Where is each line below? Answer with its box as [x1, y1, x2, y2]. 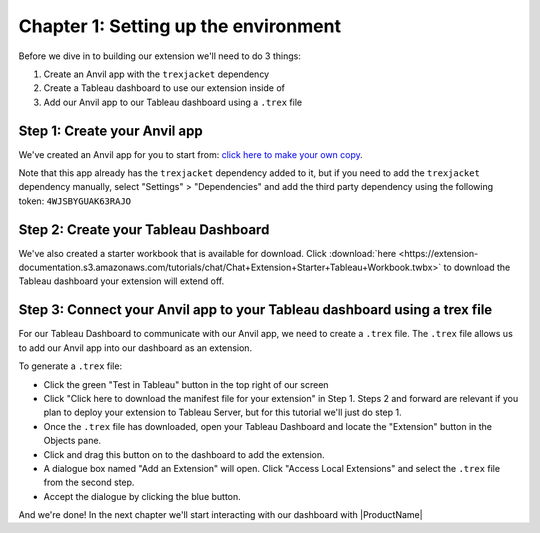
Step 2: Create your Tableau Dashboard [18, 221, 270, 238]
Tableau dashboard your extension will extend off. [18, 275, 225, 287]
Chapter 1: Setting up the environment [18, 15, 342, 37]
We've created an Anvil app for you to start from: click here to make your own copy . [18, 148, 364, 160]
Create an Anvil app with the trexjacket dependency [43, 68, 270, 80]
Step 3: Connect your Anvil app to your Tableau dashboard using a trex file [18, 301, 493, 319]
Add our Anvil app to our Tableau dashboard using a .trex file [43, 96, 303, 108]
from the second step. [43, 476, 135, 489]
